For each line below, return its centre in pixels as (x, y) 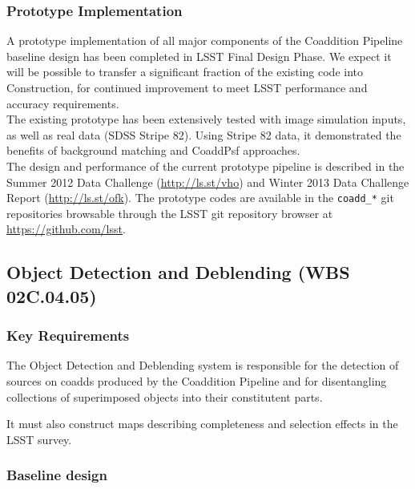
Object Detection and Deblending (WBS (178, 272)
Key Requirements (68, 335)
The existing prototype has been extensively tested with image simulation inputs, (206, 119)
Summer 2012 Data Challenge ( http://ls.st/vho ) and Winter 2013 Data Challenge (208, 182)
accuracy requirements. (63, 103)
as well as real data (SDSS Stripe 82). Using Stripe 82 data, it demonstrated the (204, 134)
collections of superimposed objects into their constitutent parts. (165, 396)
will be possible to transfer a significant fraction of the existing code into (185, 72)
